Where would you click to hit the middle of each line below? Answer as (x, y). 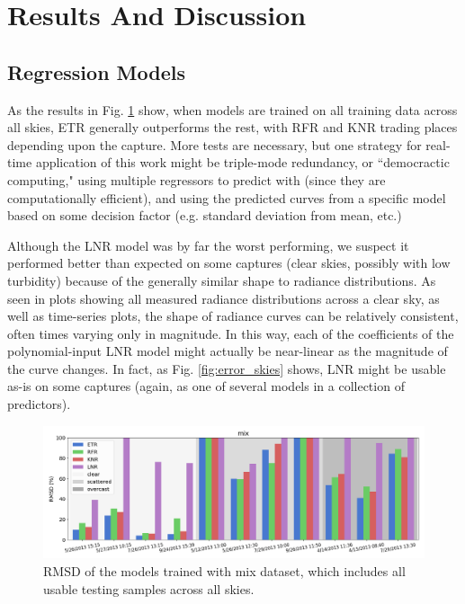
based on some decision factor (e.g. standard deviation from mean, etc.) (205, 215)
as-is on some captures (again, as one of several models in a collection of (206, 386)
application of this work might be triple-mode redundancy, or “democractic (242, 162)
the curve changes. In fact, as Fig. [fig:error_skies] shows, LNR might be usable (227, 368)
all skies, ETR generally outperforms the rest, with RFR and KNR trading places (232, 127)
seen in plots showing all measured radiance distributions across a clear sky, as (224, 298)
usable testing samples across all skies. (149, 588)
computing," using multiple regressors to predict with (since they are (197, 179)
